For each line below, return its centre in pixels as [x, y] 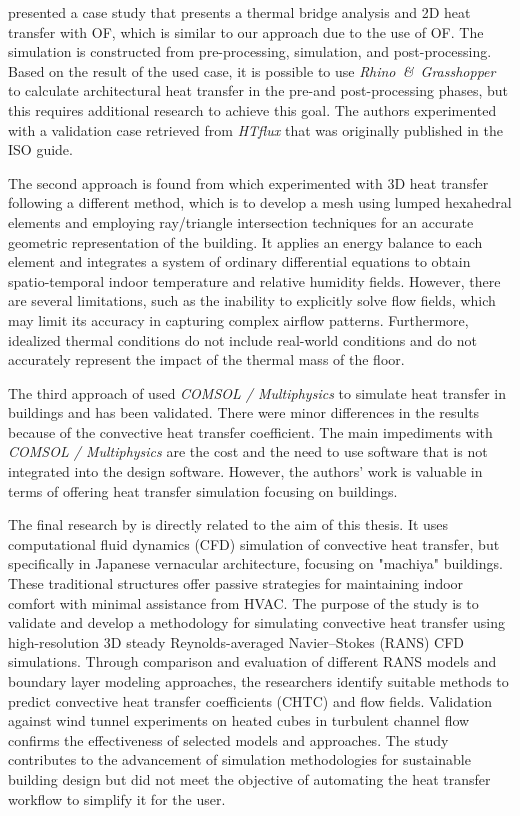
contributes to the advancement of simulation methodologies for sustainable [239, 759]
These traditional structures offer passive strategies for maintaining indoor [236, 583]
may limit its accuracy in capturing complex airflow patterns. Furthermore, [238, 319]
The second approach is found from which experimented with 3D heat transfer [248, 182]
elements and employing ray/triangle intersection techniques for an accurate [241, 221]
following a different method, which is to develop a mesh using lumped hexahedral [260, 202]
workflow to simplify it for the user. [117, 798]
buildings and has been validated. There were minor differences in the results [244, 412]
